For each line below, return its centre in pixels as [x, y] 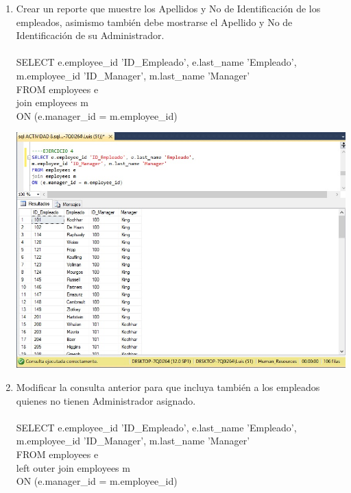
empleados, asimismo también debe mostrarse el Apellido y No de [154, 22]
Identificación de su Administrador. [90, 35]
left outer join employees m [73, 467]
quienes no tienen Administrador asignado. [106, 400]
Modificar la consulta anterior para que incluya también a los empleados [168, 387]
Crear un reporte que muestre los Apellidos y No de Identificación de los [168, 8]
